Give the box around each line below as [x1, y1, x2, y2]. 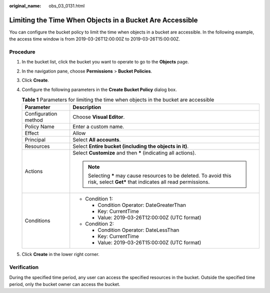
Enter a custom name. [72, 123, 124, 130]
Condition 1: [85, 195, 113, 202]
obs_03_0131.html [48, 3, 85, 8]
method [24, 116, 43, 123]
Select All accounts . [72, 136, 121, 143]
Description [72, 104, 101, 111]
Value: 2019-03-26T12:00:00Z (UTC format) [97, 214, 201, 221]
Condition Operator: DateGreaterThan [97, 201, 186, 208]
